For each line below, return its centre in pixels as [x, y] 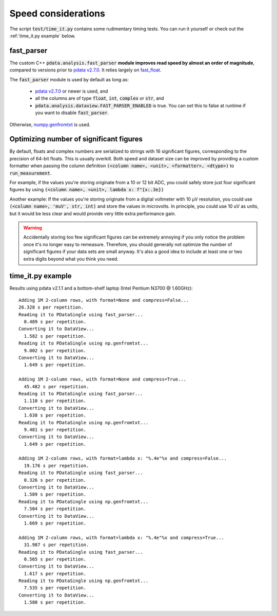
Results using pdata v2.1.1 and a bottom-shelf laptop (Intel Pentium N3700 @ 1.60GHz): [101, 288]
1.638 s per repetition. [55, 415]
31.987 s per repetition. [56, 545]
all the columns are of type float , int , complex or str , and [100, 98]
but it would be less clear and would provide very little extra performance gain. [93, 213]
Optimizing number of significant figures [76, 139]
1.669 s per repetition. [55, 523]
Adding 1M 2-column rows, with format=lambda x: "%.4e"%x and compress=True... [121, 538]
